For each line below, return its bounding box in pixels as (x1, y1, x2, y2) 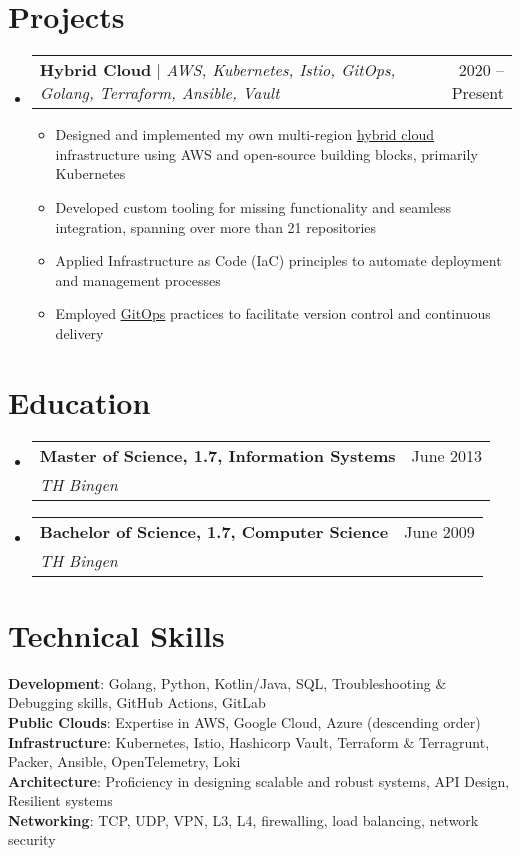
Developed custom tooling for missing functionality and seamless (55, 196, 452, 217)
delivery (55, 322, 104, 343)
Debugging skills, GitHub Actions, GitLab (8, 692, 266, 713)
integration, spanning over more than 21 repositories (55, 216, 377, 237)
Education (8, 381, 151, 422)
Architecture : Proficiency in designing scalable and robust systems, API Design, (8, 770, 510, 791)
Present (451, 81, 504, 105)
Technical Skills (8, 614, 225, 655)
